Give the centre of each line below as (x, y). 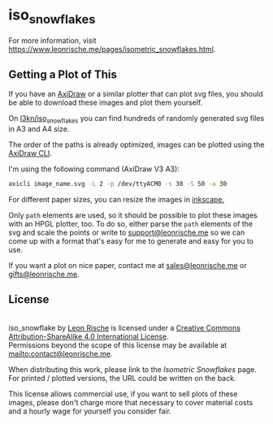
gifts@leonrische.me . (44, 275)
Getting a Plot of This (63, 74)
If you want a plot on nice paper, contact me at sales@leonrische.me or (128, 266)
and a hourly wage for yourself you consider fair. (90, 411)
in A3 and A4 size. (39, 129)
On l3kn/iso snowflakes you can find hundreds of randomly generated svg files (136, 119)
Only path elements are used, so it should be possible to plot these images (133, 215)
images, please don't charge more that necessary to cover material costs (131, 402)
